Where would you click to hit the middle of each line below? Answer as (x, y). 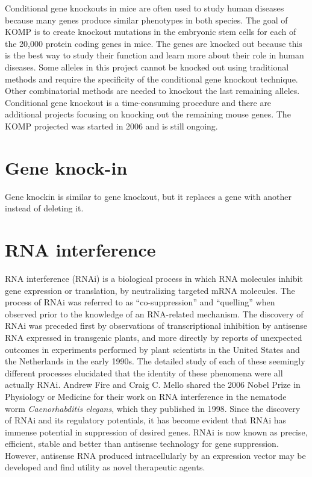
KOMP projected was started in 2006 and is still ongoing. (111, 126)
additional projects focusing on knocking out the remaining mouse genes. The (148, 114)
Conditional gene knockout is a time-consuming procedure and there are (138, 102)
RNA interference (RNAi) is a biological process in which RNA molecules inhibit (154, 278)
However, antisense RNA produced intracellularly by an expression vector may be (155, 455)
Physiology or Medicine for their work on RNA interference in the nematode (146, 396)
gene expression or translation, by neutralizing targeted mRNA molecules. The (150, 290)
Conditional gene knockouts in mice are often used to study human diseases (145, 8)
